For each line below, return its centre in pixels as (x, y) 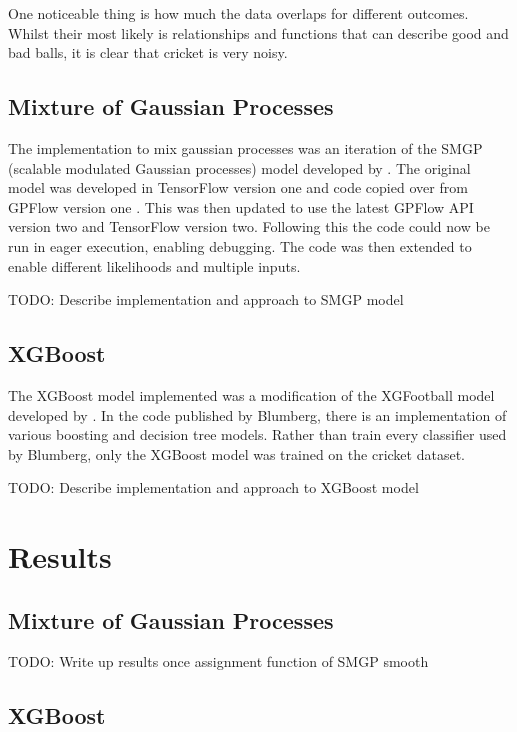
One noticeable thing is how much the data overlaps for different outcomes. (238, 13)
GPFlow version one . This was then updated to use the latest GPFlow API (241, 206)
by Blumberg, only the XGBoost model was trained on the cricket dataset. (236, 453)
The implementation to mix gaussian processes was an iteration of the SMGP (245, 147)
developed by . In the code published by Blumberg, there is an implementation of (257, 414)
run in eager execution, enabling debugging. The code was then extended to (240, 245)
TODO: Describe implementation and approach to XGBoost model (213, 487)
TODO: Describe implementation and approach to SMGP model (206, 299)
